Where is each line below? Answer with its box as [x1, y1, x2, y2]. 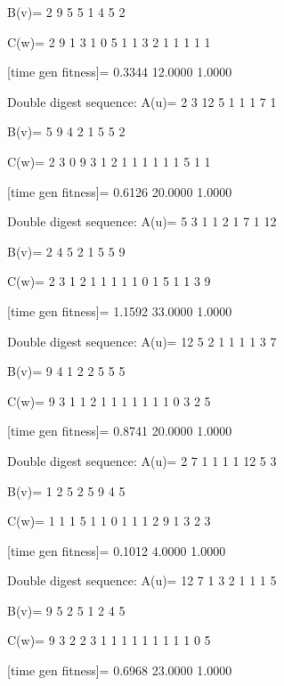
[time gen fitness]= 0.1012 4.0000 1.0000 [7, 541, 226, 559]
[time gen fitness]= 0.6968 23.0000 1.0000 [7, 661, 232, 680]
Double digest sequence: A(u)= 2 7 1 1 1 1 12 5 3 [7, 451, 277, 470]
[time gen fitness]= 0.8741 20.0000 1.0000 [7, 421, 232, 440]
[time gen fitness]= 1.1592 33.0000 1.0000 [7, 301, 232, 320]
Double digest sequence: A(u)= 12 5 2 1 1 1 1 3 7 [7, 331, 277, 350]
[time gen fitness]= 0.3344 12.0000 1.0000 [7, 62, 232, 81]
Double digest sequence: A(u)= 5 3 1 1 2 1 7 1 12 [7, 212, 277, 231]
